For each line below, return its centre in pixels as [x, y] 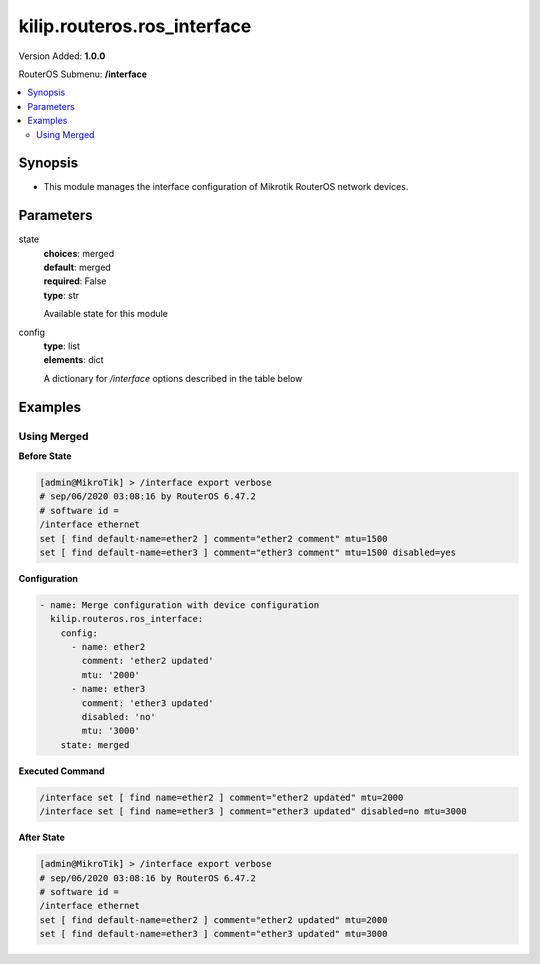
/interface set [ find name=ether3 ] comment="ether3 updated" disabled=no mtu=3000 [253, 811]
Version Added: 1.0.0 [62, 56]
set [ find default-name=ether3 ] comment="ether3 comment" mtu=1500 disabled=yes [248, 552]
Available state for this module [106, 314]
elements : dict [73, 360]
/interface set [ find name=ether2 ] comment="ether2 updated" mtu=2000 [221, 797]
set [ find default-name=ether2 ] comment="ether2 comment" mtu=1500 [213, 538]
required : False [75, 281]
